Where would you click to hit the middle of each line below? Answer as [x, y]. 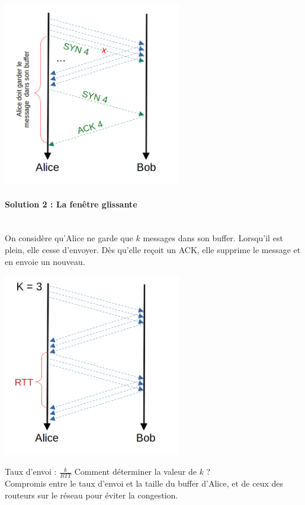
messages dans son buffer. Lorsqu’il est [213, 238]
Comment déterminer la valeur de [135, 472]
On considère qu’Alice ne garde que [69, 238]
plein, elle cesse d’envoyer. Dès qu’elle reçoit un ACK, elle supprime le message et [153, 249]
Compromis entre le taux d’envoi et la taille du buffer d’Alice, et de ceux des [144, 483]
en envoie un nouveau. [45, 261]
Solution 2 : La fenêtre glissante [71, 204]
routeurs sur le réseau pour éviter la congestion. [91, 495]
